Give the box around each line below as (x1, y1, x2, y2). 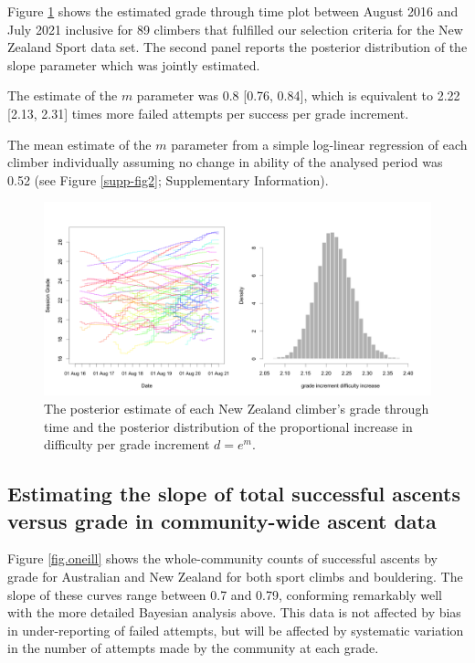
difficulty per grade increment (44, 435, 210, 454)
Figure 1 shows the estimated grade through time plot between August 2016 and (7, 2, 459, 20)
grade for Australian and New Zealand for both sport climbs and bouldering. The (7, 566, 463, 585)
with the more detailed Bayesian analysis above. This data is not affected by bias (7, 603, 461, 622)
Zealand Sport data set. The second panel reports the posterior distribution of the (7, 37, 468, 57)
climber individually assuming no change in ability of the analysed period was (7, 153, 443, 172)
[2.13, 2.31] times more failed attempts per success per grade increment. (7, 103, 409, 122)
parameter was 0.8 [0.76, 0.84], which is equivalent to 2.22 (136, 86, 460, 105)
